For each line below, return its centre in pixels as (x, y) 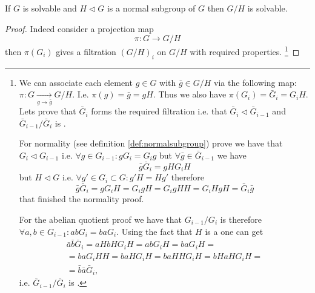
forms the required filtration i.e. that (159, 111)
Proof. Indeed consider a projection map (79, 28)
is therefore (241, 219)
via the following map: (255, 82)
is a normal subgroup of (151, 8)
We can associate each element (76, 82)
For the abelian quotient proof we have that (101, 219)
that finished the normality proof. (81, 199)
